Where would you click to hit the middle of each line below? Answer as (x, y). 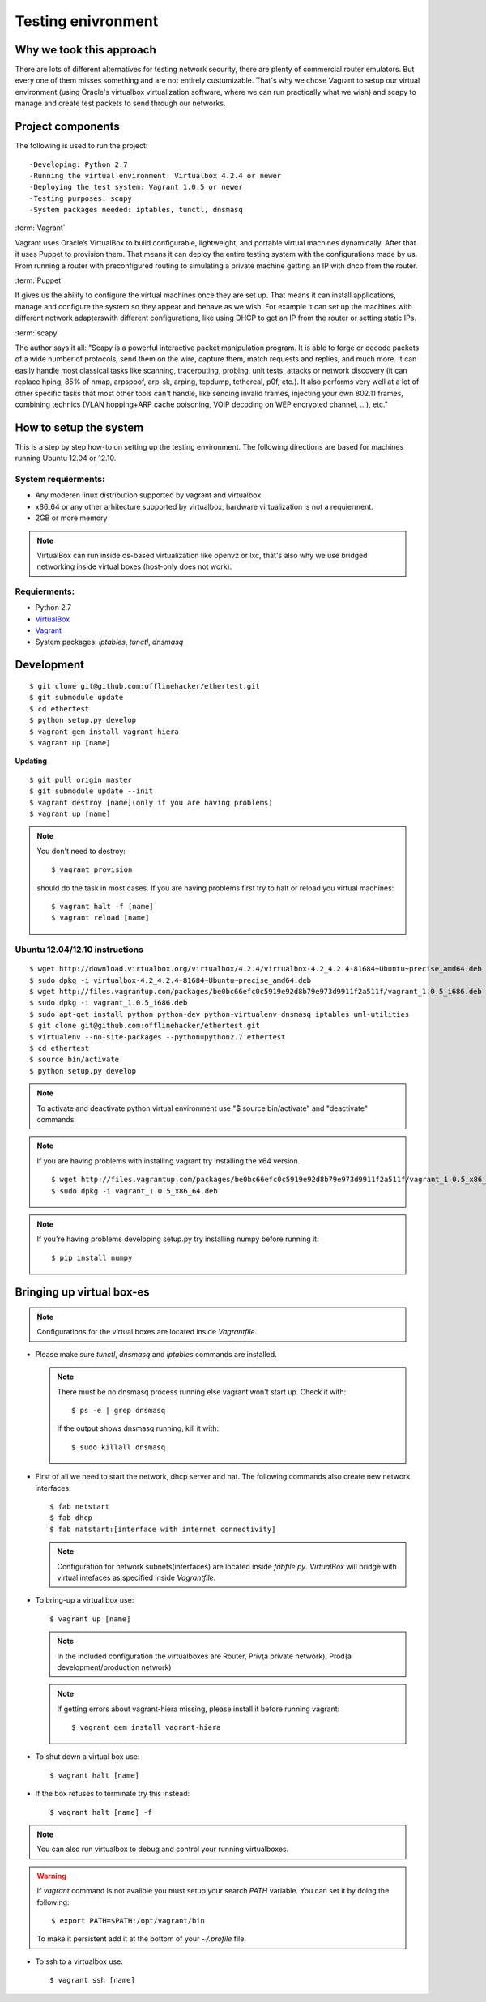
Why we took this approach (86, 50)
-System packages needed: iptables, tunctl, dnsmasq (136, 210)
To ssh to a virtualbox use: (79, 1961)
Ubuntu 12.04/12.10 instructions (79, 950)
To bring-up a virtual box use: (85, 1600)
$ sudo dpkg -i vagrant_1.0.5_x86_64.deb (134, 1191)
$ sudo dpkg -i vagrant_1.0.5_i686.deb (109, 1003)
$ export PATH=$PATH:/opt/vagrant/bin (128, 1921)
